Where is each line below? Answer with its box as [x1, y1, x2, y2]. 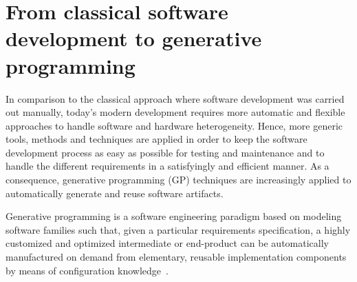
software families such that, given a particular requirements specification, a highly [6, 222, 351, 236]
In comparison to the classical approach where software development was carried [6, 91, 345, 105]
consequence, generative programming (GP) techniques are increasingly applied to [6, 172, 351, 187]
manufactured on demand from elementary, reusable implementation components [6, 250, 347, 264]
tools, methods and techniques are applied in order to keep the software [6, 132, 307, 146]
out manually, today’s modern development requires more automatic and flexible [6, 105, 345, 119]
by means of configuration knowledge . [6, 263, 169, 277]
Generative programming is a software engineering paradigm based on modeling [6, 209, 342, 223]
